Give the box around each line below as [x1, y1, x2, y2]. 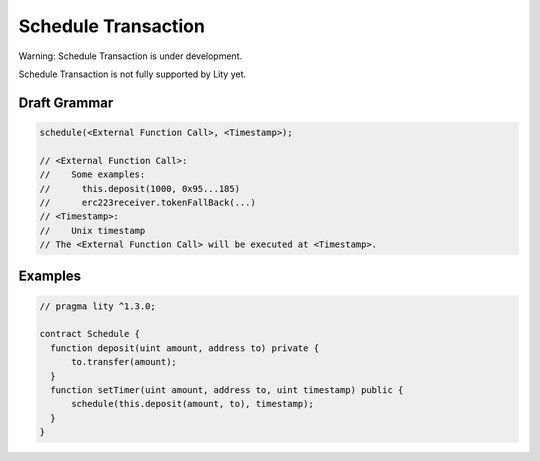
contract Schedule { [39, 328, 140, 340]
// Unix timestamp [39, 225, 146, 236]
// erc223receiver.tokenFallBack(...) [39, 196, 257, 208]
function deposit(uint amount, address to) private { [50, 342, 320, 354]
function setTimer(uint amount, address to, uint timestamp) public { [50, 385, 404, 395]
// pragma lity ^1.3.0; [39, 300, 157, 312]
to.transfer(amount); [71, 356, 177, 368]
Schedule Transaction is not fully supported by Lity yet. [18, 68, 247, 80]
